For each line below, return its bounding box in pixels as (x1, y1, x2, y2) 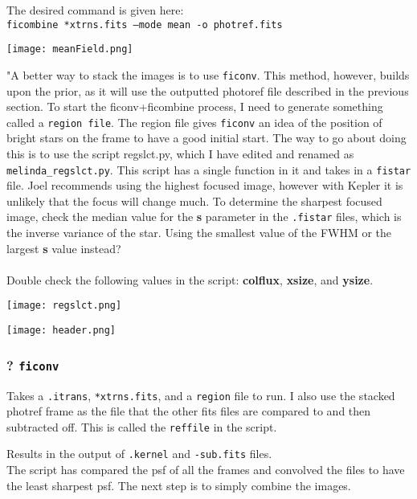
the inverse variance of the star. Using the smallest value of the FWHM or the (6, 224, 392, 241)
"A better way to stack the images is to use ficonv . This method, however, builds (6, 66, 410, 83)
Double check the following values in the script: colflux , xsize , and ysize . (6, 271, 374, 288)
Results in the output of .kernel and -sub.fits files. (6, 445, 272, 462)
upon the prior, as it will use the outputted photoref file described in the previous (6, 82, 409, 99)
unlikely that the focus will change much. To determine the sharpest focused (6, 192, 382, 209)
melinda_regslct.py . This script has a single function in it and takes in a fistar (6, 161, 411, 178)
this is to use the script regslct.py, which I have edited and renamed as (6, 145, 354, 162)
